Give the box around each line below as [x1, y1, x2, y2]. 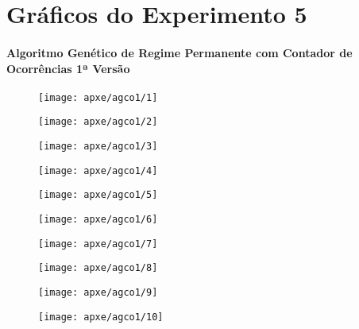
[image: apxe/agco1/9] [38, 287, 158, 299]
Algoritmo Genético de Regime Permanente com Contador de [6, 44, 353, 60]
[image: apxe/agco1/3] [38, 141, 158, 153]
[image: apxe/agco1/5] [38, 189, 158, 201]
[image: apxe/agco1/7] [38, 238, 158, 250]
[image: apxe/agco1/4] [38, 164, 158, 176]
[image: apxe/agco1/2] [38, 116, 158, 128]
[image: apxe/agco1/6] [38, 214, 158, 226]
